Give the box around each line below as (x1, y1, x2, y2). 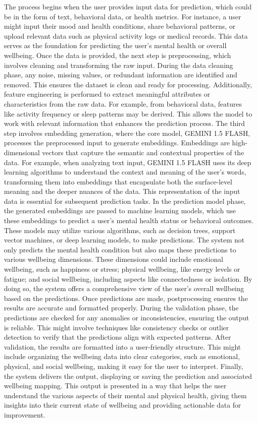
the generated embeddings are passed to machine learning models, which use (4, 205, 236, 216)
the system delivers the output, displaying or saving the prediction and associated (4, 370, 252, 381)
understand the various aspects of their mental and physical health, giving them (4, 390, 247, 400)
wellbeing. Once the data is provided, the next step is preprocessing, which (4, 50, 231, 60)
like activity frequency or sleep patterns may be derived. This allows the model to (4, 108, 252, 119)
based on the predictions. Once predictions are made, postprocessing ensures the (4, 293, 248, 303)
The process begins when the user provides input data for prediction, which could (4, 1, 252, 11)
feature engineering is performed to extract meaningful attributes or (4, 89, 210, 99)
